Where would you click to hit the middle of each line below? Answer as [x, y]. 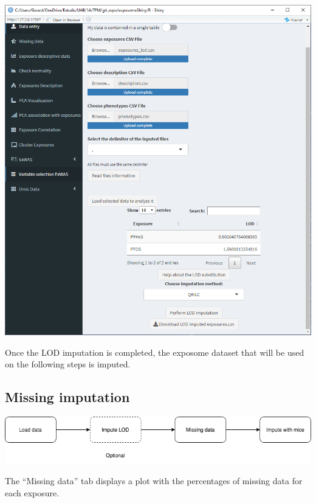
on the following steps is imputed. [68, 364]
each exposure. [32, 492]
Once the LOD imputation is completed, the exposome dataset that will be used [155, 352]
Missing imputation [67, 397]
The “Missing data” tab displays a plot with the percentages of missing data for [154, 481]
